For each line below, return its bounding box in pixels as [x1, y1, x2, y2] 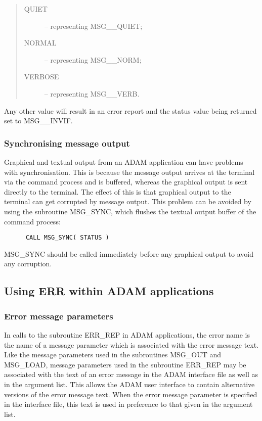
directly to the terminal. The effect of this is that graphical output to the [4, 186, 231, 197]
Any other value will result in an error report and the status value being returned [4, 105, 257, 116]
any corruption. [4, 258, 52, 269]
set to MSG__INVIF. [4, 115, 73, 126]
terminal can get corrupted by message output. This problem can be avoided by [4, 196, 251, 207]
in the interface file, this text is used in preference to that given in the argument [4, 399, 253, 409]
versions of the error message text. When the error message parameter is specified [4, 389, 257, 399]
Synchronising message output [4, 136, 130, 149]
